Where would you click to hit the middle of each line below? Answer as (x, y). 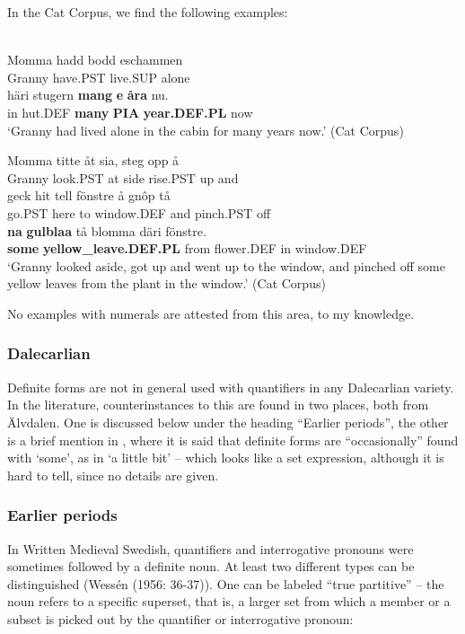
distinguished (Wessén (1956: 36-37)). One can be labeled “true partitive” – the (226, 583)
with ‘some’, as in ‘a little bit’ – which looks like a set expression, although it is (226, 458)
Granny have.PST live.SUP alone (99, 77)
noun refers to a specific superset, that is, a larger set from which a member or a (229, 601)
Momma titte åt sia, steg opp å (93, 160)
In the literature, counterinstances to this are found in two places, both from (218, 405)
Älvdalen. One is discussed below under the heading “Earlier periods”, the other (228, 422)
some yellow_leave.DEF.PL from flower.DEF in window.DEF (187, 248)
